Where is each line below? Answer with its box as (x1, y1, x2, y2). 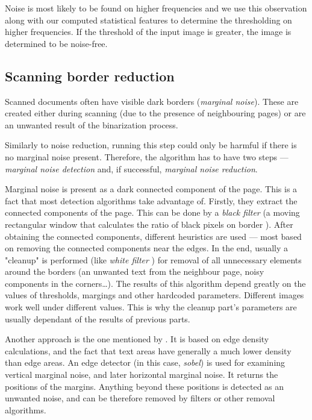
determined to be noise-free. (5, 37, 108, 49)
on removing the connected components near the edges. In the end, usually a (5, 242, 289, 254)
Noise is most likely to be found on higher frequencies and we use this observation (5, 2, 307, 14)
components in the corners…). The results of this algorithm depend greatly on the (5, 277, 306, 289)
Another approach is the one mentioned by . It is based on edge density (5, 333, 269, 345)
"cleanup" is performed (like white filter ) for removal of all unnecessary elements (5, 253, 302, 266)
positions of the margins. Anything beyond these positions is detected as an (5, 380, 284, 392)
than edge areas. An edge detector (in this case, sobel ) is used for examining (5, 356, 285, 369)
